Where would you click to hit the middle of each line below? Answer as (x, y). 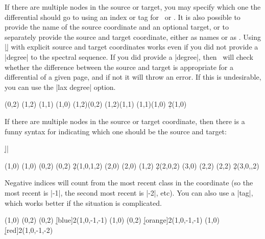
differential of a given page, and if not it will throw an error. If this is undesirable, (133, 77)
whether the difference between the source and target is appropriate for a (119, 67)
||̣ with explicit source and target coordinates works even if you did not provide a (131, 47)
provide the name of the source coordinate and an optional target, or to (117, 27)
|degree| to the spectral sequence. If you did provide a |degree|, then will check (129, 56)
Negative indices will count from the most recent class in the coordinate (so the (129, 183)
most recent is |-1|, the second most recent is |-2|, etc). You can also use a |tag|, (129, 192)
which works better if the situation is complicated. (83, 202)
